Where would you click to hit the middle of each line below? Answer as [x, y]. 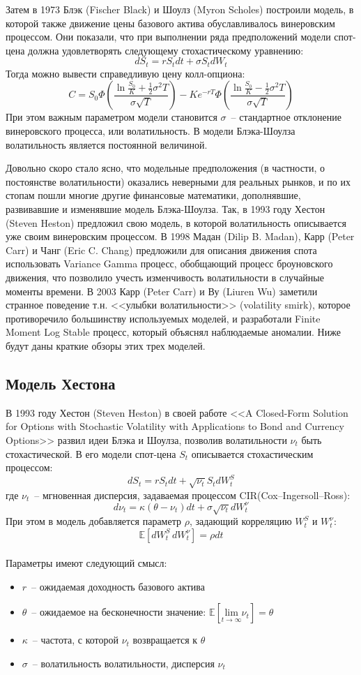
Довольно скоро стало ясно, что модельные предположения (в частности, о [166, 168]
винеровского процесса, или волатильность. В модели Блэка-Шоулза [151, 131]
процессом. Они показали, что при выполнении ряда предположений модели [168, 37]
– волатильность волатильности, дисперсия [123, 663]
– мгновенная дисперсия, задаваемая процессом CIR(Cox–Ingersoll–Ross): [192, 495]
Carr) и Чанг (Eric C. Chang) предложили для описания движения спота [161, 250]
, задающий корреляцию [240, 521]
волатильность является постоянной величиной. [107, 144]
